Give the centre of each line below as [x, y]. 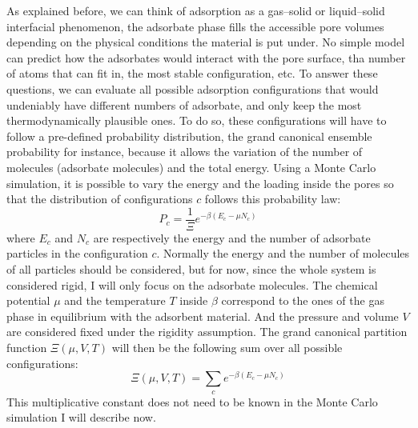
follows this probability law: [273, 199]
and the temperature [115, 300]
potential [28, 300]
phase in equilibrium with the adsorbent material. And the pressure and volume [203, 316]
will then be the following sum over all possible [227, 347]
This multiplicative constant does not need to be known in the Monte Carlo [192, 401]
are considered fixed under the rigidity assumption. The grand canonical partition [207, 332]
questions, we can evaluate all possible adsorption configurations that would [193, 88]
